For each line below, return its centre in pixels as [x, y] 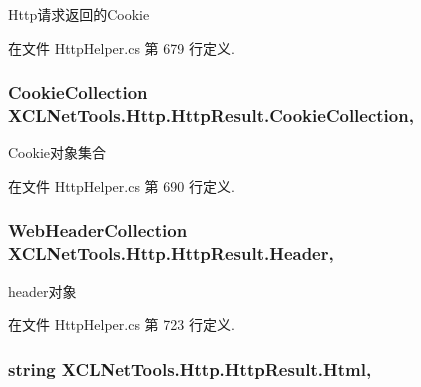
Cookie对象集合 [57, 152]
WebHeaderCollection [98, 230]
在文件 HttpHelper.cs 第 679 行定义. [121, 47]
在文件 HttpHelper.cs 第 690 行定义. [121, 185]
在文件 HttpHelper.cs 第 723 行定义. [121, 324]
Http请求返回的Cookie [79, 14]
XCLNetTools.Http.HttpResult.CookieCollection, [211, 115]
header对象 [42, 290]
